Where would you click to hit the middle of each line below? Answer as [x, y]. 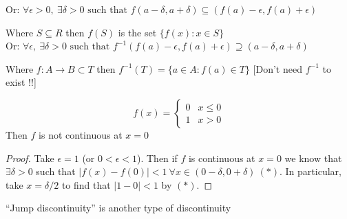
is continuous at [222, 158]
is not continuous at [81, 134]
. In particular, [311, 171]
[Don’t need [277, 68]
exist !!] [21, 82]
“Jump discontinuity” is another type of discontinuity [118, 208]
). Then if [157, 158]
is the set [137, 32]
